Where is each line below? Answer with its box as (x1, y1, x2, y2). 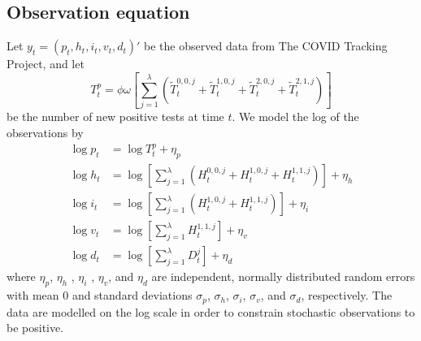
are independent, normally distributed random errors (151, 268, 415, 285)
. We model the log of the (232, 108, 359, 125)
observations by (7, 124, 84, 141)
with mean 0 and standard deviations (7, 287, 193, 304)
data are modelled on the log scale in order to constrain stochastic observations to (7, 303, 415, 320)
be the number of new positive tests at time (7, 108, 224, 125)
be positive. (7, 319, 64, 336)
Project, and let (7, 55, 85, 72)
